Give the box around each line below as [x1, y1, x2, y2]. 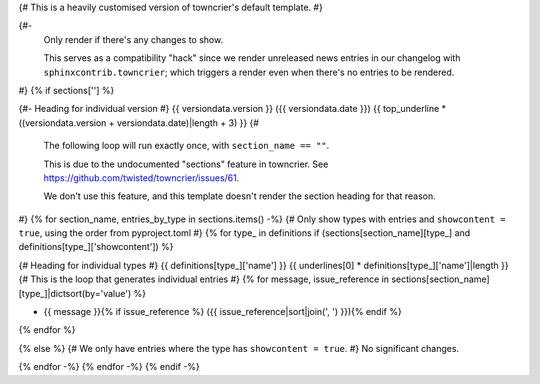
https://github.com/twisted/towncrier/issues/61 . [43, 171, 240, 184]
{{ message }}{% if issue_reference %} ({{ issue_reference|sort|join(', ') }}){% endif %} [43, 306, 402, 318]
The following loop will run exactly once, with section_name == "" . [43, 140, 330, 152]
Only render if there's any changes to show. [43, 33, 224, 45]
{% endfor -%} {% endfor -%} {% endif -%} [18, 361, 200, 373]
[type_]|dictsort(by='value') [18, 287, 132, 299]
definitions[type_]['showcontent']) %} [18, 241, 174, 253]
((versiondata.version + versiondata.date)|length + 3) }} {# [18, 116, 260, 129]
